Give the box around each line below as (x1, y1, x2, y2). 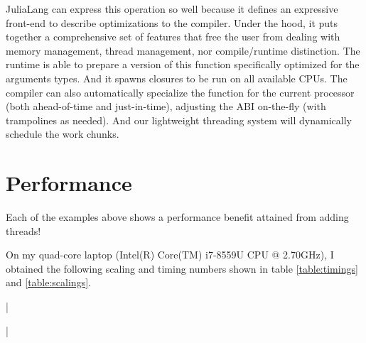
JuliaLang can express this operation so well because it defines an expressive (6, 1, 338, 16)
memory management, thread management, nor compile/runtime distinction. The (6, 43, 360, 58)
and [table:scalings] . (6, 275, 91, 290)
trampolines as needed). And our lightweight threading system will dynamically (6, 112, 352, 127)
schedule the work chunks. (6, 126, 119, 141)
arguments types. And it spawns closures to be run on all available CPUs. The (6, 70, 348, 85)
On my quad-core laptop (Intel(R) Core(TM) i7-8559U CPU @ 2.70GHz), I (6, 247, 334, 262)
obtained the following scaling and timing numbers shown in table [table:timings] (6, 261, 358, 276)
